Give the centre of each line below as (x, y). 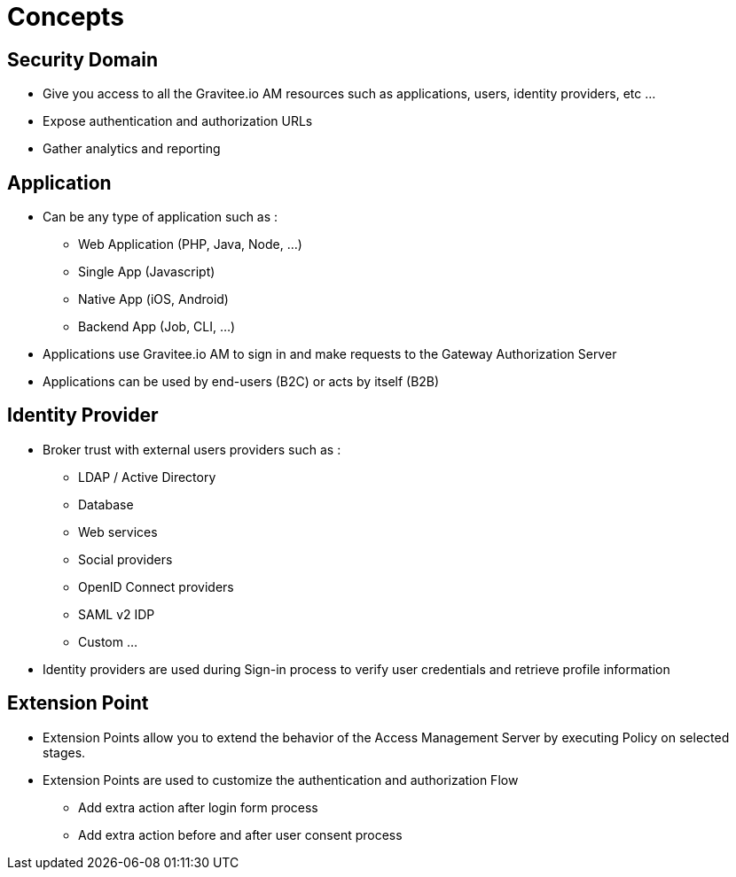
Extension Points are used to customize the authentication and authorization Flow (281, 780)
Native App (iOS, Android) (153, 299)
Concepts (66, 17)
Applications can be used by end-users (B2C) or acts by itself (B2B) (241, 382)
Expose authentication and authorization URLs (178, 121)
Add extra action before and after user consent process (240, 834)
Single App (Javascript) (147, 272)
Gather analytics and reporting (132, 149)
